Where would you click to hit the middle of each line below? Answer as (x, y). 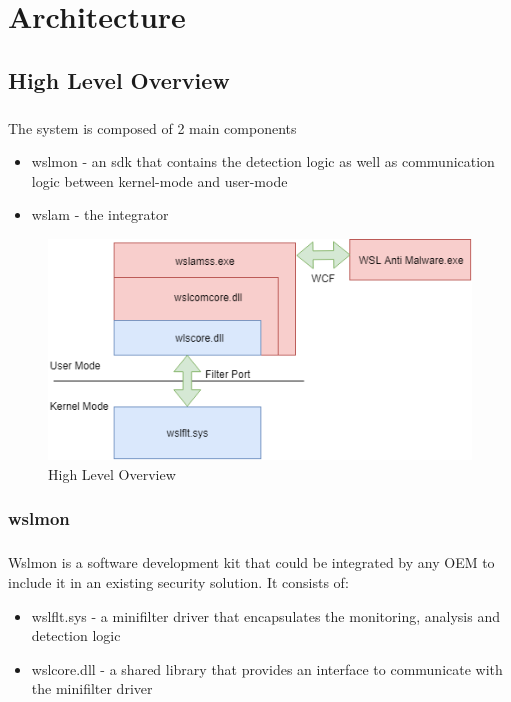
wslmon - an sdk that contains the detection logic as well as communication (263, 161)
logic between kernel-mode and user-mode (159, 180)
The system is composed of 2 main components (152, 127)
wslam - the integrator (100, 214)
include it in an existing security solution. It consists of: (178, 581)
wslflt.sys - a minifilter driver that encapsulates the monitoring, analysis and (265, 615)
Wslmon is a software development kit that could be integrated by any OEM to (251, 562)
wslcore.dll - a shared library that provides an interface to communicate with (267, 668)
